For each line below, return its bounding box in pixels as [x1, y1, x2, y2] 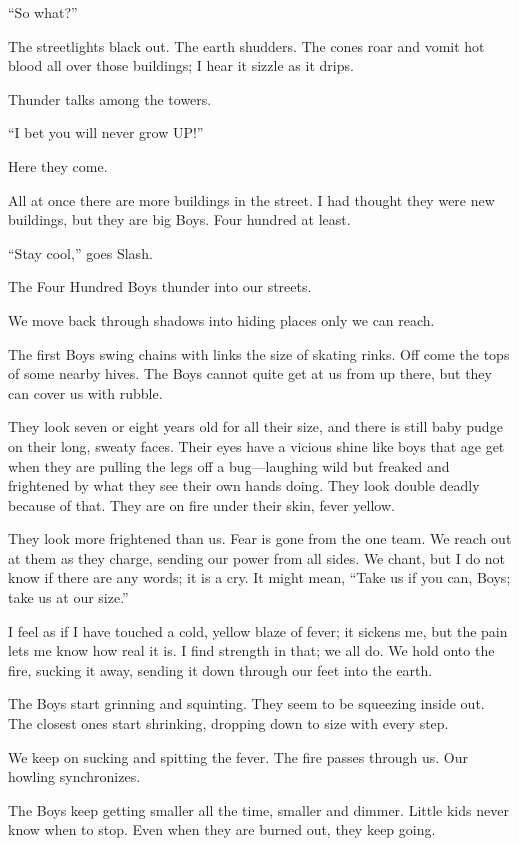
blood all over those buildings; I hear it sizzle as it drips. [8, 55, 354, 76]
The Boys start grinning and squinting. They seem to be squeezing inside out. [8, 693, 485, 714]
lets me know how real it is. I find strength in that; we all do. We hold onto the [8, 640, 495, 661]
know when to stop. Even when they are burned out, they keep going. [8, 819, 436, 840]
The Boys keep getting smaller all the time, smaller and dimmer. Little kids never [8, 799, 509, 820]
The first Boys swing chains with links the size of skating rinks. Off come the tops [8, 343, 510, 364]
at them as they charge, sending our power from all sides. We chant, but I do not [8, 547, 506, 568]
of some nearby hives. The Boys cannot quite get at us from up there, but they [8, 363, 492, 384]
